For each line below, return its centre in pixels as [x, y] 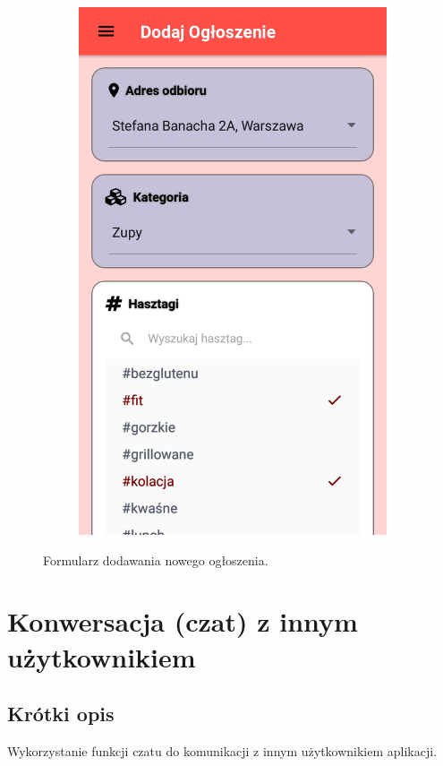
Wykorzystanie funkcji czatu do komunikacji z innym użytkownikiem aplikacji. [222, 751]
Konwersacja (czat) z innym [183, 621]
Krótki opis [61, 714]
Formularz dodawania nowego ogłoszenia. [156, 559]
